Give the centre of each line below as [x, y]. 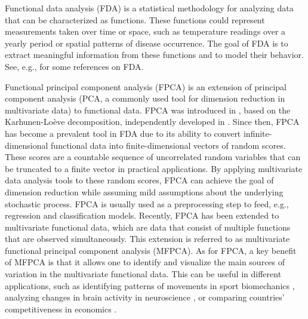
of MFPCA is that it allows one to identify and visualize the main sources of [145, 262]
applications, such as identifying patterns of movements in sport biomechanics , [150, 285]
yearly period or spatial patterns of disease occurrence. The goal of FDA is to [147, 43]
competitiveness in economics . [61, 309]
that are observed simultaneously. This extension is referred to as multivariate [147, 239]
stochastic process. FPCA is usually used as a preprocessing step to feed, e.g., [147, 203]
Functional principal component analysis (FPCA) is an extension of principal [146, 86]
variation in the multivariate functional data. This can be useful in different [143, 274]
